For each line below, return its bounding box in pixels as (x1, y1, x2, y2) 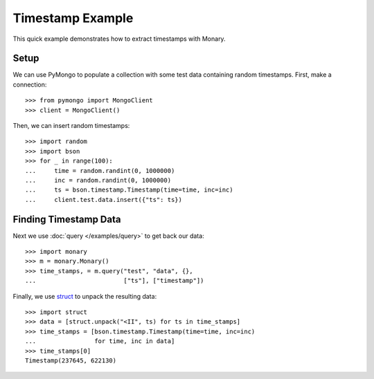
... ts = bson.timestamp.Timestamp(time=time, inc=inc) (25, 186, 233, 194)
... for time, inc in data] (25, 338, 175, 345)
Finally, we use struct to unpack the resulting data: (12, 292, 157, 300)
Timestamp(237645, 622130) (25, 356, 117, 364)
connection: (12, 80, 47, 89)
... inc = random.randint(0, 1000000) (25, 176, 172, 184)
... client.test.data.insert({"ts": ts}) (25, 196, 183, 203)
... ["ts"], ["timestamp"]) (25, 277, 204, 285)
